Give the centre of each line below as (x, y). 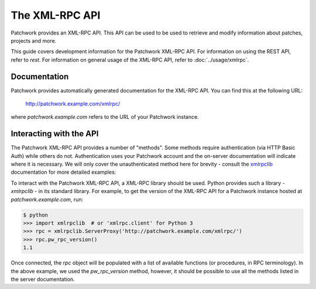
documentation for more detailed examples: (63, 172)
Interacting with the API (55, 134)
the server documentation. (43, 279)
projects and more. (34, 40)
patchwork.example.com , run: (47, 199)
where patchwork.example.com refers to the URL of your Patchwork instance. (105, 117)
